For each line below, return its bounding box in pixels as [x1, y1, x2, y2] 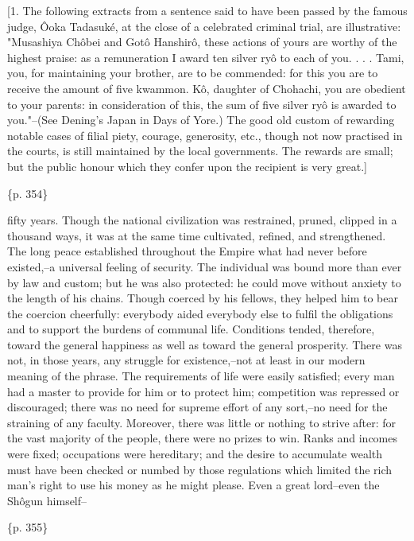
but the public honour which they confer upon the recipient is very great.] [7, 158, 367, 174]
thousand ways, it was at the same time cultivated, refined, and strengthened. [7, 227, 386, 243]
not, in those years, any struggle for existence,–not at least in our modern [7, 352, 366, 368]
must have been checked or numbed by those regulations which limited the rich [7, 461, 393, 477]
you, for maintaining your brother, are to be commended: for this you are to [7, 64, 378, 81]
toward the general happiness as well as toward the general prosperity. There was [7, 336, 402, 352]
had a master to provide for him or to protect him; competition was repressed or [7, 383, 400, 399]
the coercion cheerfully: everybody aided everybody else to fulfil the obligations [7, 305, 393, 321]
